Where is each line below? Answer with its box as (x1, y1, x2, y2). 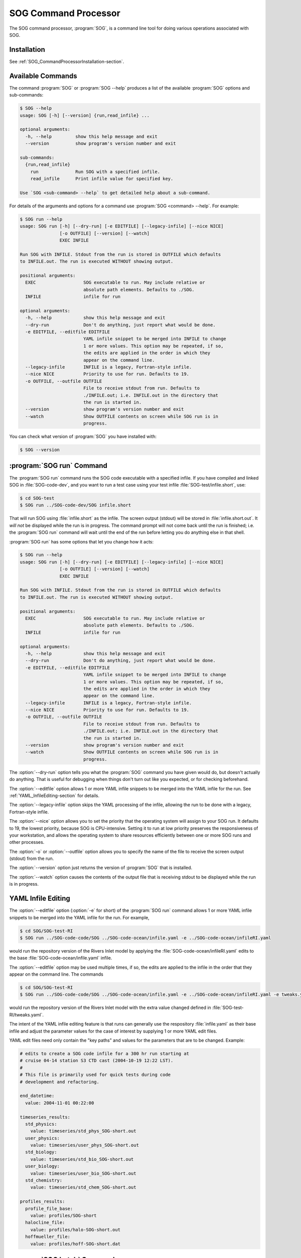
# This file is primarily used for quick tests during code (20, 1072, 171, 1078)
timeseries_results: (20, 1114, 70, 1120)
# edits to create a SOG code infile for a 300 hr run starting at (20, 1051, 190, 1056)
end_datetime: (20, 1093, 55, 1099)
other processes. (9, 839, 45, 845)
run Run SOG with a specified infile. (30, 169, 161, 175)
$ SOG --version (20, 447, 60, 453)
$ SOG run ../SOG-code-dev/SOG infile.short (20, 502, 131, 508)
